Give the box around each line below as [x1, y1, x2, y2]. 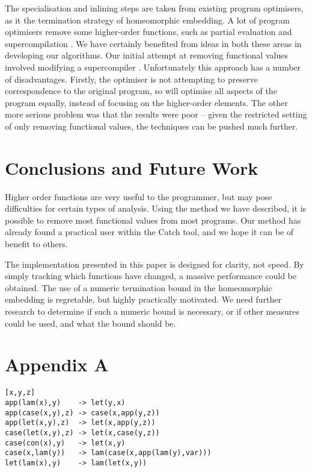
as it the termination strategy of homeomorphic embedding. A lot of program [5, 13, 290, 26]
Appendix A [5, 352, 109, 377]
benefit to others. [5, 238, 68, 250]
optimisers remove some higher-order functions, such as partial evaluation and [5, 25, 292, 38]
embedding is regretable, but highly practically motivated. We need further [5, 293, 281, 306]
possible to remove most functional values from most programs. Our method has [5, 213, 301, 226]
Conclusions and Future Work [5, 155, 258, 180]
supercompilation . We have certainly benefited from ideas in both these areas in [5, 37, 302, 49]
